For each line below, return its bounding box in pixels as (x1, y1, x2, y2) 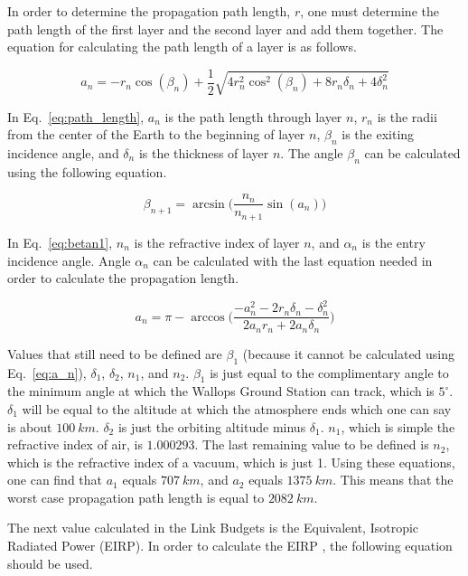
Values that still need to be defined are (7, 344, 222, 363)
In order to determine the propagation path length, (7, 2, 291, 20)
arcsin (192, 197, 225, 211)
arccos (191, 310, 225, 324)
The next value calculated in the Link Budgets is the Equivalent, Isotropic (7, 518, 419, 537)
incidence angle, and (7, 144, 119, 163)
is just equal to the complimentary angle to (210, 363, 449, 382)
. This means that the (332, 470, 454, 489)
